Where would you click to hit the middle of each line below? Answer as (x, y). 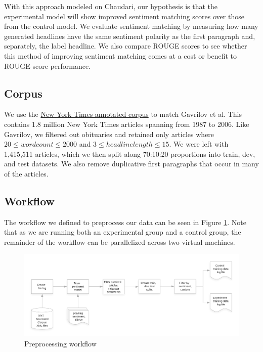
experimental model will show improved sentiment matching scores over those (124, 16)
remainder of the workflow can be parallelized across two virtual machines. (120, 241)
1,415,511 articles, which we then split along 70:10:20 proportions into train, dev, (130, 153)
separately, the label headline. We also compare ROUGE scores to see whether (126, 46)
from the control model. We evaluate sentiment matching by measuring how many (131, 26)
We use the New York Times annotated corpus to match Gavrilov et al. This (123, 114)
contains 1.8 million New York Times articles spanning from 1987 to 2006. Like (127, 124)
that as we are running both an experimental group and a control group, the (123, 232)
